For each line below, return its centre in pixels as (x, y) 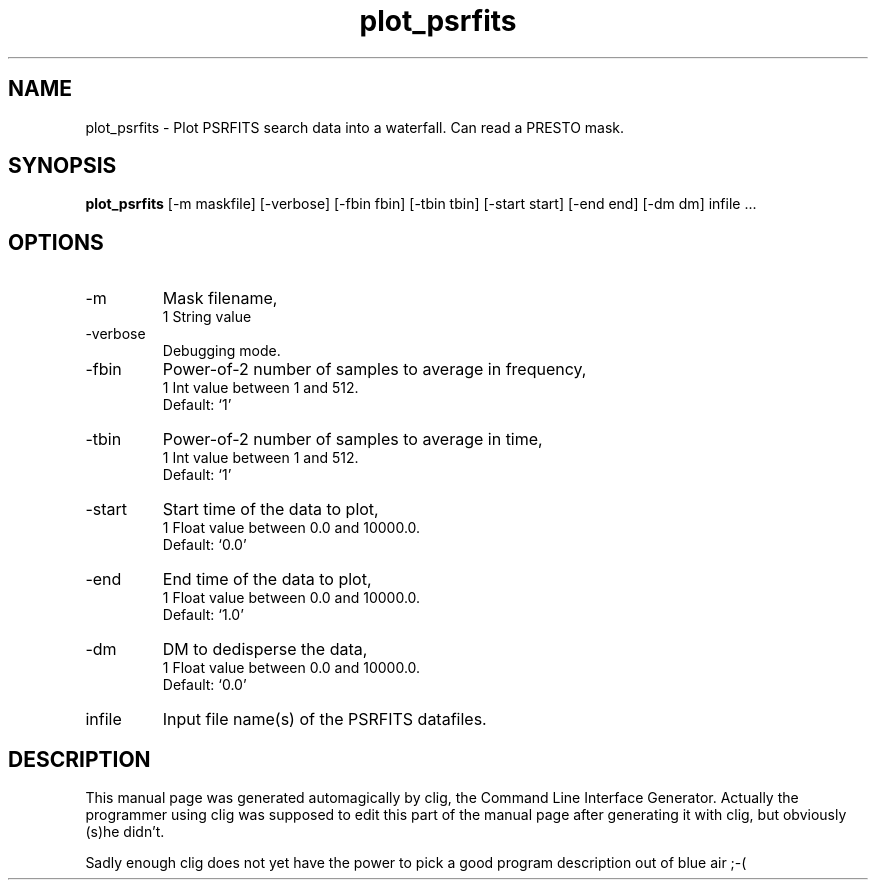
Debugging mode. (221, 351)
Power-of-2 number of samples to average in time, (352, 439)
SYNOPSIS (62, 166)
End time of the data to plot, (267, 579)
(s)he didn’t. (125, 832)
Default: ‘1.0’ (203, 615)
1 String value (207, 317)
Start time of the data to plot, (270, 509)
